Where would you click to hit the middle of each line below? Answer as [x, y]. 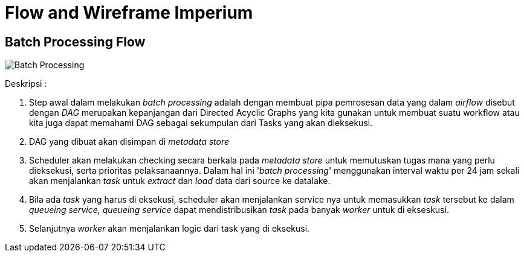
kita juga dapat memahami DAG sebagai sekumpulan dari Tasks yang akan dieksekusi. [201, 123]
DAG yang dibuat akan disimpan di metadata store [129, 142]
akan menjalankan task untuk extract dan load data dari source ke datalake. [180, 181]
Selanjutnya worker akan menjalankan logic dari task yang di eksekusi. [170, 229]
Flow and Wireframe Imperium [129, 13]
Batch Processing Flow [75, 42]
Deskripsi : [26, 84]
